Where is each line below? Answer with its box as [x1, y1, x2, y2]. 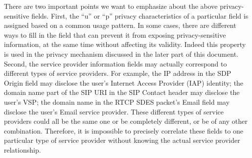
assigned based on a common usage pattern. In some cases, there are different [4, 20, 236, 30]
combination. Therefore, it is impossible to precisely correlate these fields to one [4, 125, 244, 135]
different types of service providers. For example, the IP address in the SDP [4, 68, 231, 78]
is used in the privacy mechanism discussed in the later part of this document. [4, 48, 238, 59]
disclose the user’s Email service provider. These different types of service [4, 106, 224, 116]
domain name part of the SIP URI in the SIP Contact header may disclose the [4, 87, 240, 97]
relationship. [4, 144, 41, 155]
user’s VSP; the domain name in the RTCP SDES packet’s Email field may [4, 96, 230, 107]
